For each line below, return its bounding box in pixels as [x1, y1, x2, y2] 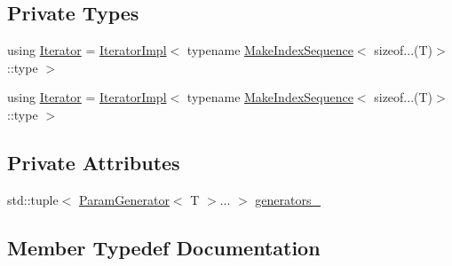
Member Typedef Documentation [7, 233, 321, 261]
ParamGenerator [78, 190, 170, 208]
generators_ [255, 190, 321, 208]
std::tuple [7, 190, 59, 208]
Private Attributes [7, 148, 180, 176]
